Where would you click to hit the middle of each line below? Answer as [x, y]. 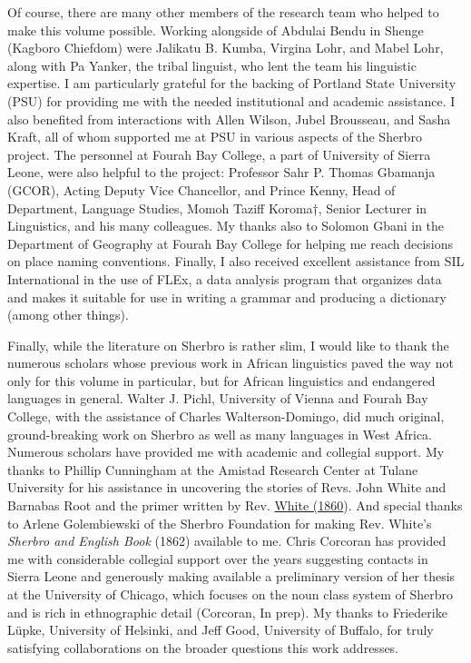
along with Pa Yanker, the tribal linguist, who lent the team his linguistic [212, 65]
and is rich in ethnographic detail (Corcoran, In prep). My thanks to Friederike [227, 612]
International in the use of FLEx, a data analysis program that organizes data [225, 278]
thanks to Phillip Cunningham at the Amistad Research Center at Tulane [213, 469]
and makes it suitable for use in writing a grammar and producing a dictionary [227, 297]
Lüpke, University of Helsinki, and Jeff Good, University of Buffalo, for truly [221, 630]
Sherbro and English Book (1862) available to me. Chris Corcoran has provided [227, 541]
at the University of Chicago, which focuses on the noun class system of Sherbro [231, 594]
